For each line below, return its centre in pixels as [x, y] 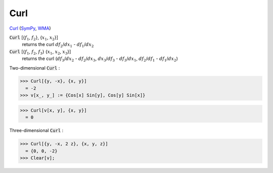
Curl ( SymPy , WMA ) [30, 28]
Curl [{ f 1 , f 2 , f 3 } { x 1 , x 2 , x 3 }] [40, 52]
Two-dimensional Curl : [35, 68]
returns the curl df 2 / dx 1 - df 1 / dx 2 [58, 45]
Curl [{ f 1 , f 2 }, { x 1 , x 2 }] [34, 38]
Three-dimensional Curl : [36, 131]
